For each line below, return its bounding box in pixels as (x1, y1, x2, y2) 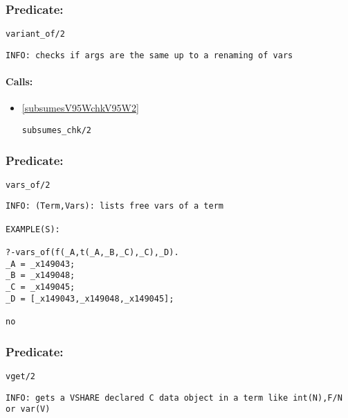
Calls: (6, 74, 33, 89)
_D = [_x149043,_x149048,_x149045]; (6, 293, 174, 304)
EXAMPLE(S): (6, 224, 60, 234)
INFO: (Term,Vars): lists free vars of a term (6, 201, 223, 211)
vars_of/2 (6, 180, 51, 190)
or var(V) (6, 404, 51, 415)
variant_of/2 (6, 29, 65, 40)
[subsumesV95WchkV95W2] (21, 101, 139, 115)
